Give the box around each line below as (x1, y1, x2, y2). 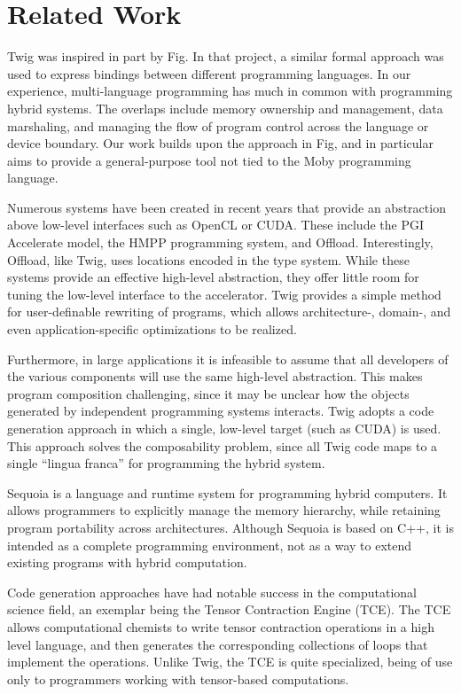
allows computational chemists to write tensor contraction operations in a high (7, 617, 434, 636)
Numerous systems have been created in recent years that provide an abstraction (7, 198, 446, 216)
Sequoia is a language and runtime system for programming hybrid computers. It (7, 483, 448, 502)
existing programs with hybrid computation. (7, 553, 247, 572)
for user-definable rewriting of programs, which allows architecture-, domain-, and (7, 302, 451, 321)
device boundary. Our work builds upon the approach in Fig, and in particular (7, 134, 434, 152)
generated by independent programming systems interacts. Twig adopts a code (7, 402, 434, 420)
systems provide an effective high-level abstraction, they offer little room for (7, 268, 419, 286)
